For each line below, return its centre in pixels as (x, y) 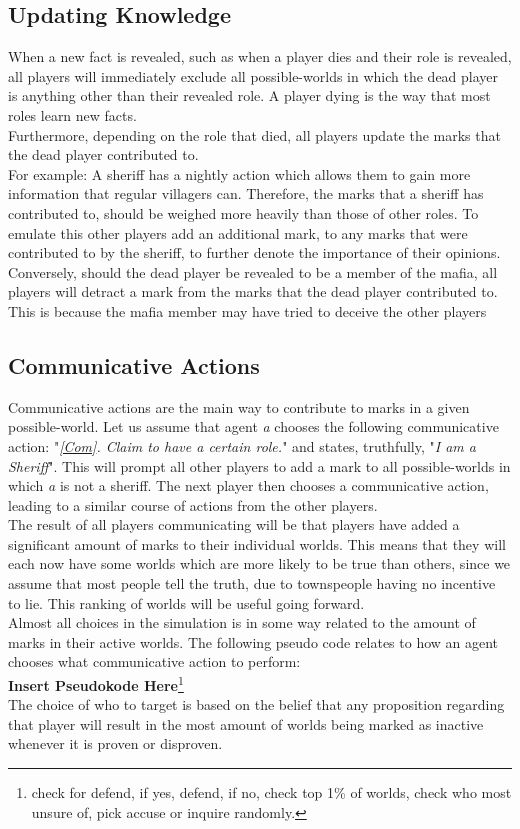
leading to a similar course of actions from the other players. (193, 504)
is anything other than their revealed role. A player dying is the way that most (249, 95)
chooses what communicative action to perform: (154, 661)
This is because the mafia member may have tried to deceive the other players (247, 310)
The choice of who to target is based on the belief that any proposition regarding (256, 704)
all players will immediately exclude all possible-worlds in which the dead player (253, 75)
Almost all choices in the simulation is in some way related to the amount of (242, 622)
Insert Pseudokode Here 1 (96, 683)
